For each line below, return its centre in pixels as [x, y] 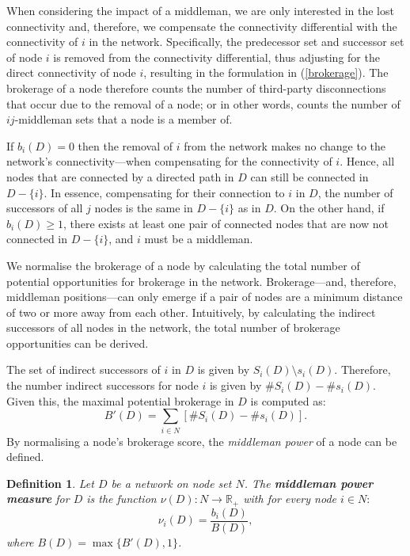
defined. [25, 457]
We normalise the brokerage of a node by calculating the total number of [183, 265]
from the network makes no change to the [285, 145]
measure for [38, 499]
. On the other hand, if [329, 208]
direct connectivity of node [71, 72]
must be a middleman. [199, 239]
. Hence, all [367, 161]
